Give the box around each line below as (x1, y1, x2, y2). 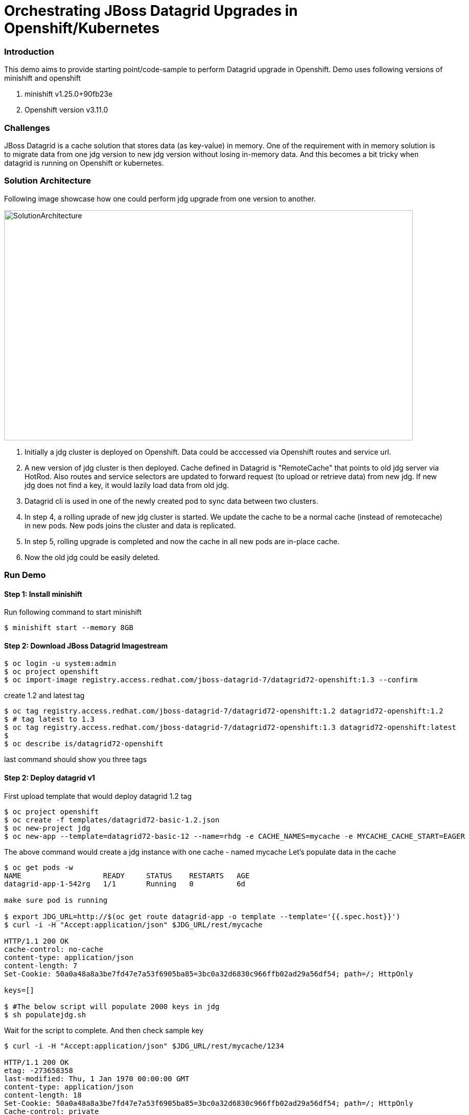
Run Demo (4, 570, 46, 580)
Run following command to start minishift (4, 608, 142, 617)
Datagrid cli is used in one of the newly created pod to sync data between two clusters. (25, 496, 318, 505)
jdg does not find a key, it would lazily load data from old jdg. (25, 480, 229, 489)
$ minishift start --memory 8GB (4, 623, 133, 632)
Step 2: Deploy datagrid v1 (4, 773, 95, 783)
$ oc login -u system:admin (4, 659, 116, 668)
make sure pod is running (4, 896, 108, 904)
